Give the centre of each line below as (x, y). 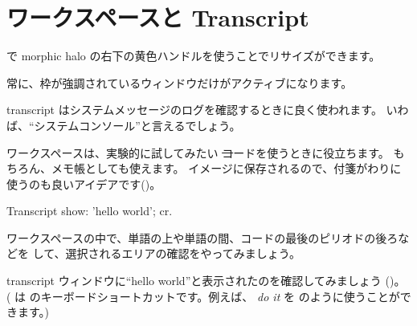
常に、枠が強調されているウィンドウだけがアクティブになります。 (180, 82)
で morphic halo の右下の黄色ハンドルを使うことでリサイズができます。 (194, 56)
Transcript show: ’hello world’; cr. (90, 211)
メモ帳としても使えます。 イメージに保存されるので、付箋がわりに (226, 168)
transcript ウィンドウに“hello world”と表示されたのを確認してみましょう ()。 (206, 281)
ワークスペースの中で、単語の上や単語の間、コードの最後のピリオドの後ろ (202, 237)
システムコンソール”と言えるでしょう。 (137, 125)
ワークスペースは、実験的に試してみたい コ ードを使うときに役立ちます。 (198, 152)
